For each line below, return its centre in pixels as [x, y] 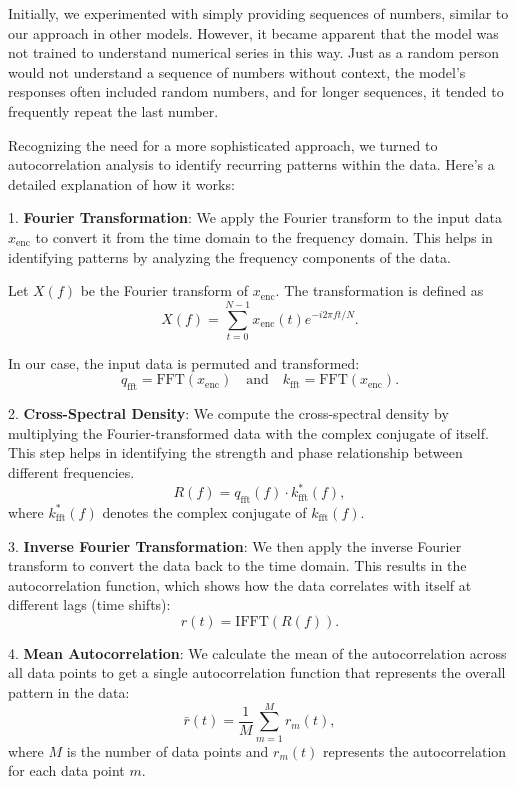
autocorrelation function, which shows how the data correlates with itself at [240, 584]
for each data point [66, 770]
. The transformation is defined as [379, 290]
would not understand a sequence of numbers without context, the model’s [237, 71]
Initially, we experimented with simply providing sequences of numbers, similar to [258, 13]
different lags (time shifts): [89, 604]
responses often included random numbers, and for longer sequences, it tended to [256, 91]
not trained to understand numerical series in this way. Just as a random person [253, 52]
